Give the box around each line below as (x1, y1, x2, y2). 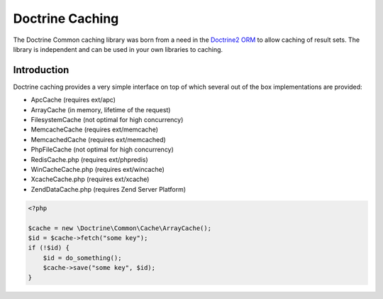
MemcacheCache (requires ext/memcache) (30, 125, 159, 134)
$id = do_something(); (43, 254, 122, 262)
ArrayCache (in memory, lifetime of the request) (30, 105, 171, 114)
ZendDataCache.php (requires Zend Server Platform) (30, 185, 187, 193)
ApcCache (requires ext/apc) (30, 96, 116, 104)
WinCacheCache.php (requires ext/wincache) (30, 165, 165, 173)
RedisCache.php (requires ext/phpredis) (30, 155, 148, 163)
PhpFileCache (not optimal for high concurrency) (30, 146, 174, 154)
